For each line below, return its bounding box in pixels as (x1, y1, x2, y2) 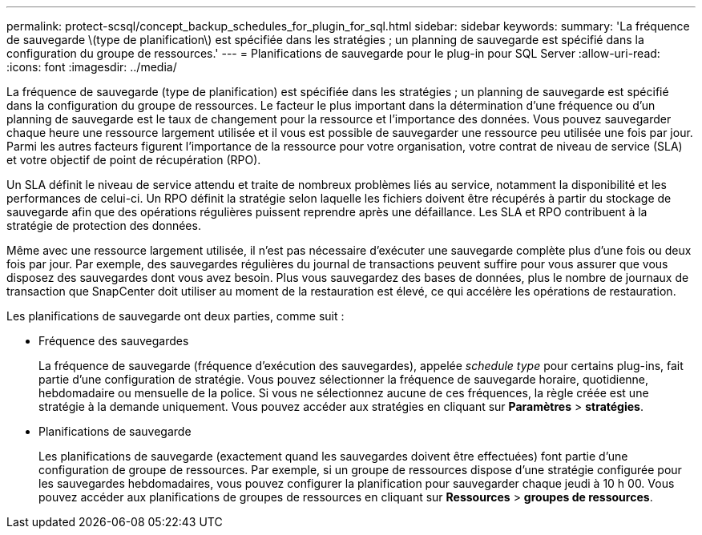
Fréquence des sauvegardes (38, 334, 189, 348)
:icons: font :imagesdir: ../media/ (6, 60, 177, 74)
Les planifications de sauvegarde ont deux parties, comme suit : (6, 309, 345, 323)
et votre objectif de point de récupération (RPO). (6, 153, 261, 167)
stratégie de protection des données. (6, 219, 201, 232)
